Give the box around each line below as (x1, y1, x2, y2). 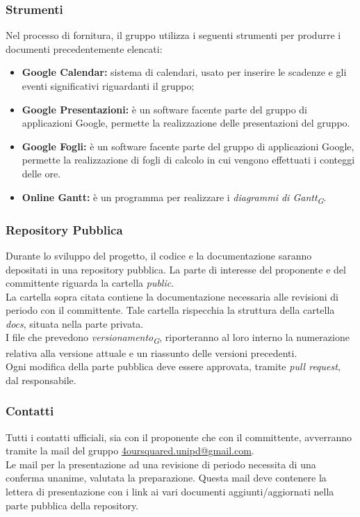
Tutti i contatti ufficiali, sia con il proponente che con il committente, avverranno (6, 429, 352, 444)
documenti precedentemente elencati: (6, 41, 163, 56)
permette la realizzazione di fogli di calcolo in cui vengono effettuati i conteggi (22, 152, 355, 167)
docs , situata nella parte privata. (6, 316, 144, 331)
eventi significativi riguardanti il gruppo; (22, 79, 195, 93)
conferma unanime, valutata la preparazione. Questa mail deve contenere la (6, 470, 327, 485)
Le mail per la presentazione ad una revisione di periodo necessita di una (6, 456, 316, 471)
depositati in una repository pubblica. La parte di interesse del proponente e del (6, 262, 346, 276)
